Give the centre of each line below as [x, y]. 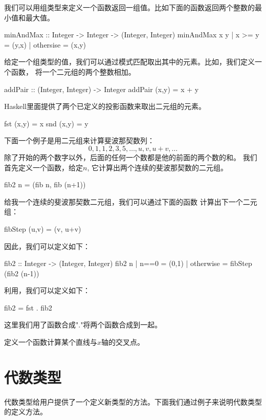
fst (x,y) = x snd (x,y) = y [46, 123]
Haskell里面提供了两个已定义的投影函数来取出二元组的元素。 [105, 106]
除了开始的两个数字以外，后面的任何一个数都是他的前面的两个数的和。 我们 [131, 157]
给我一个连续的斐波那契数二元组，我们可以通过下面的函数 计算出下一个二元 [131, 201]
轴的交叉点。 [123, 342]
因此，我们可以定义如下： [47, 246]
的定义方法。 [26, 412]
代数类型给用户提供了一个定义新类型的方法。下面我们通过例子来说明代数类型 [133, 401]
